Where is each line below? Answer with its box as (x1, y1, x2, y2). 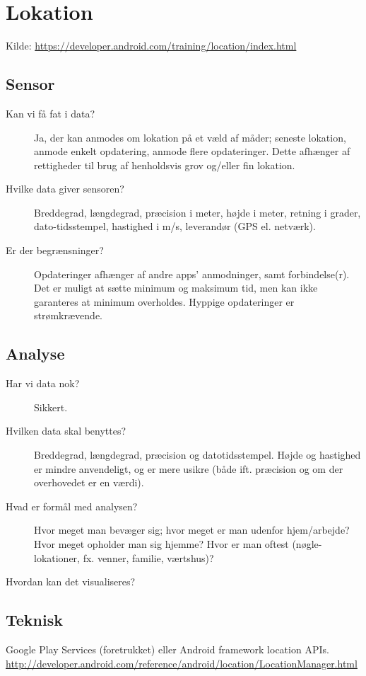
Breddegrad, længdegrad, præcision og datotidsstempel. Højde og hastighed (34, 447, 361, 462)
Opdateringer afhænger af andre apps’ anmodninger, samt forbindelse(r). (34, 266, 350, 281)
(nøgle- (292, 537, 322, 551)
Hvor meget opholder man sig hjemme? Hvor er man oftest (34, 537, 289, 551)
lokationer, (34, 550, 81, 565)
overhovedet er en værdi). (34, 475, 144, 490)
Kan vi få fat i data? (6, 105, 95, 120)
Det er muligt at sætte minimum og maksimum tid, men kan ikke (34, 280, 318, 295)
